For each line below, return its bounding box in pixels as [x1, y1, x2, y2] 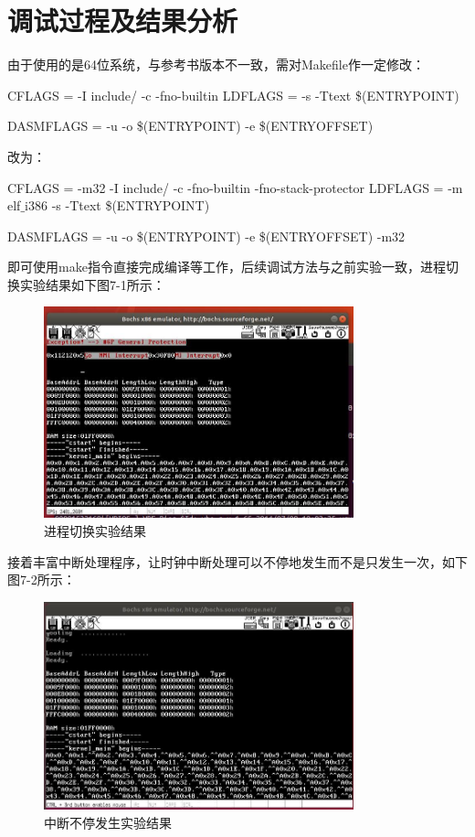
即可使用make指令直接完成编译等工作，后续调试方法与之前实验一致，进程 [7, 257, 446, 276]
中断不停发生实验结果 [44, 812, 172, 832]
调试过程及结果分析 [7, 2, 238, 39]
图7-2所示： [7, 570, 76, 589]
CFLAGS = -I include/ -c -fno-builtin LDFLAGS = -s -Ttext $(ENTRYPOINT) [7, 85, 459, 104]
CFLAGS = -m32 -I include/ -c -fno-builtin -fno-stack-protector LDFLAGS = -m [7, 177, 463, 197]
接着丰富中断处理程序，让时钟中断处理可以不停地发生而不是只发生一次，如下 [7, 552, 468, 571]
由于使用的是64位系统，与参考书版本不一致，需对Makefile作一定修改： [7, 55, 425, 74]
